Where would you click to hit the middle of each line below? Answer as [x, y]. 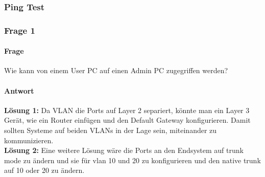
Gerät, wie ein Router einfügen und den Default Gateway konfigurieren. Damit [127, 120]
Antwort [19, 90]
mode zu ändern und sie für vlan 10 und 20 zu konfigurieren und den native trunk [132, 160]
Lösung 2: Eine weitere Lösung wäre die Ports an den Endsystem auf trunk [124, 150]
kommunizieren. [29, 140]
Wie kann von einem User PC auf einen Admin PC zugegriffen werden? [116, 70]
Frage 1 [20, 30]
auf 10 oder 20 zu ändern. [44, 170]
